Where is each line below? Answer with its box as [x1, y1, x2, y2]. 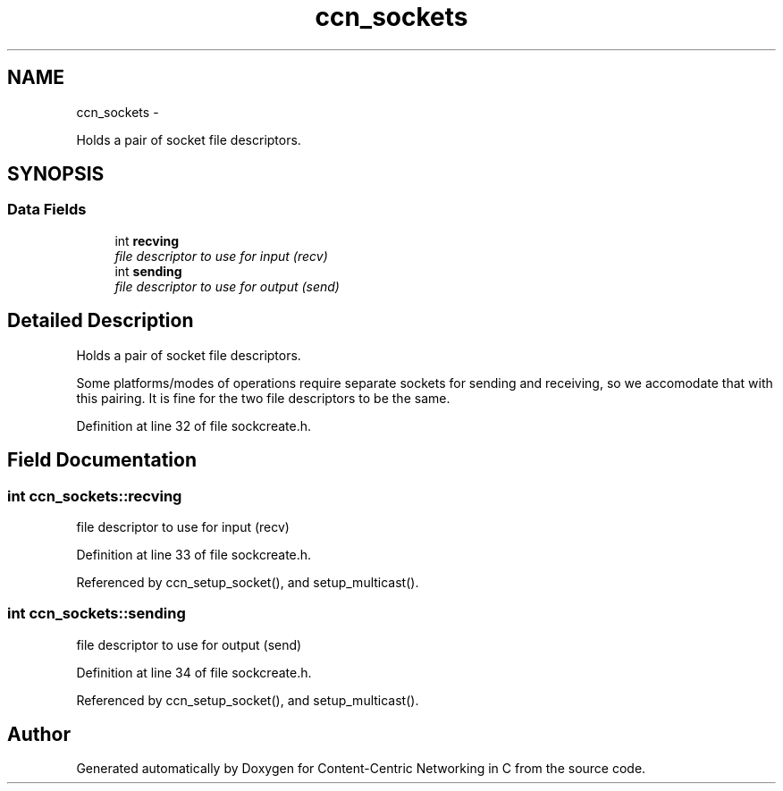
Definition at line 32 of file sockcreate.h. [76, 417, 311, 433]
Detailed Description [7, 309, 194, 332]
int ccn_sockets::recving [7, 486, 182, 505]
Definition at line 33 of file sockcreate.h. [76, 546, 312, 562]
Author [7, 723, 71, 746]
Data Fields [7, 200, 87, 219]
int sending [114, 263, 182, 279]
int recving [114, 232, 180, 248]
